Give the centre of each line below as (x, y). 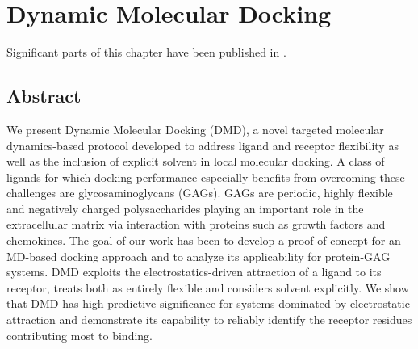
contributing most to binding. (79, 335)
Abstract (44, 96)
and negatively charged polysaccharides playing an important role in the (185, 208)
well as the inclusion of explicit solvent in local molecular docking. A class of (196, 161)
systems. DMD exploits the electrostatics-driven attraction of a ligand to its (194, 272)
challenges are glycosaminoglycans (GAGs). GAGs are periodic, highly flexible (200, 193)
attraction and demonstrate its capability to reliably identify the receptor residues (209, 320)
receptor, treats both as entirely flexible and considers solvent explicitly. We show (208, 287)
